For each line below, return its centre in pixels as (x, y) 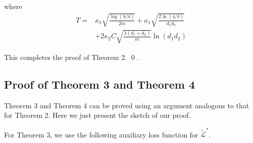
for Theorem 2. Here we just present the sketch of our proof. (97, 115)
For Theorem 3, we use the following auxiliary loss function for (101, 134)
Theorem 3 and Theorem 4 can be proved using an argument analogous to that (127, 105)
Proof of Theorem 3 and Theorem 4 (100, 84)
